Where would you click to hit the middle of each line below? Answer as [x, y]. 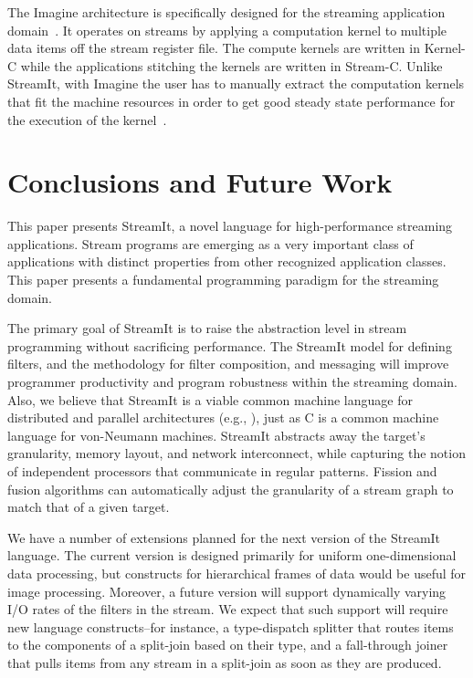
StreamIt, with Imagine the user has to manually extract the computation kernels [236, 83]
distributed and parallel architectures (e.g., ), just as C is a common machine [223, 417]
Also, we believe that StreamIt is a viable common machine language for [210, 399]
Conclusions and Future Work [200, 182]
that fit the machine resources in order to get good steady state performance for [231, 101]
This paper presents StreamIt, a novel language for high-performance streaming [230, 226]
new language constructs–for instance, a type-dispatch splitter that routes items [231, 626]
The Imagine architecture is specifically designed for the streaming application [226, 12]
